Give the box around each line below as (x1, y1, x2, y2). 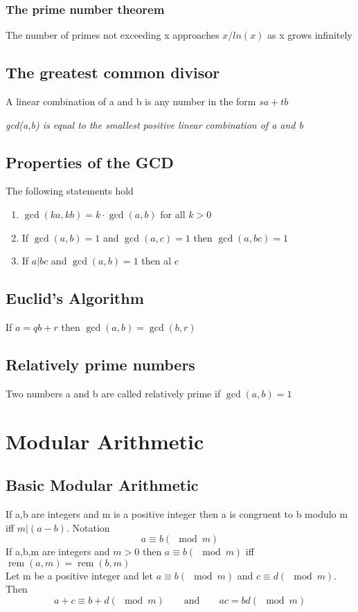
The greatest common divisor (6, 62, 220, 83)
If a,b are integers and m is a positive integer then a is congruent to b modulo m (6, 506, 348, 521)
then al (141, 253, 172, 268)
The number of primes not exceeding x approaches (6, 28, 220, 42)
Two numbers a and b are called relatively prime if (6, 386, 221, 400)
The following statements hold (6, 183, 134, 198)
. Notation (66, 520, 110, 534)
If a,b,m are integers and (6, 544, 110, 559)
